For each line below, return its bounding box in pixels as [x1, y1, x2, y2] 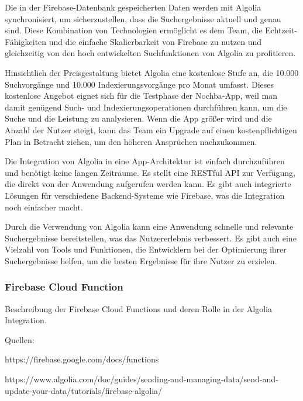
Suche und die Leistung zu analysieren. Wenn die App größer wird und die [5, 112, 272, 125]
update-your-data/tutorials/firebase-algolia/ [5, 384, 163, 396]
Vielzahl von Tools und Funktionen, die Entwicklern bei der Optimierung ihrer [5, 243, 287, 255]
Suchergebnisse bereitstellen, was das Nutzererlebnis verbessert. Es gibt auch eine [5, 231, 297, 244]
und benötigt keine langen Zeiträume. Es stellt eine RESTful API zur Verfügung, [5, 166, 295, 178]
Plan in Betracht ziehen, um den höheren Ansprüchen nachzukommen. [5, 135, 257, 147]
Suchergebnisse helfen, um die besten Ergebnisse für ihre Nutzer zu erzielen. [5, 254, 277, 267]
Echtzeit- [265, 24, 297, 36]
